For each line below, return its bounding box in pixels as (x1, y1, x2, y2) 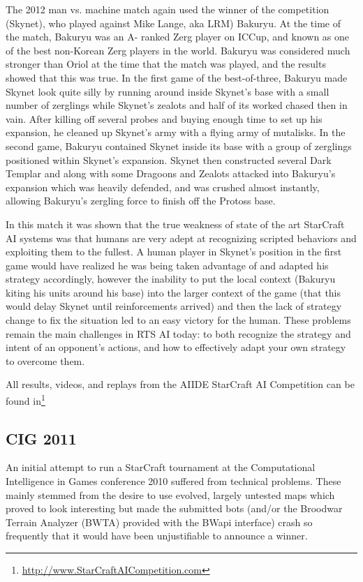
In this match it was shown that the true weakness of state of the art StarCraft (6, 216, 345, 231)
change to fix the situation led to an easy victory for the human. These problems (6, 313, 351, 327)
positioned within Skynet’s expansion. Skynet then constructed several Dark (6, 152, 332, 167)
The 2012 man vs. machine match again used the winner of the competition (6, 2, 329, 16)
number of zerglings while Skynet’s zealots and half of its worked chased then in (6, 98, 348, 112)
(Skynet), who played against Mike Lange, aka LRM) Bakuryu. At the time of (6, 15, 341, 30)
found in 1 (6, 391, 45, 408)
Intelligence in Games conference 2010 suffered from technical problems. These (6, 474, 341, 488)
